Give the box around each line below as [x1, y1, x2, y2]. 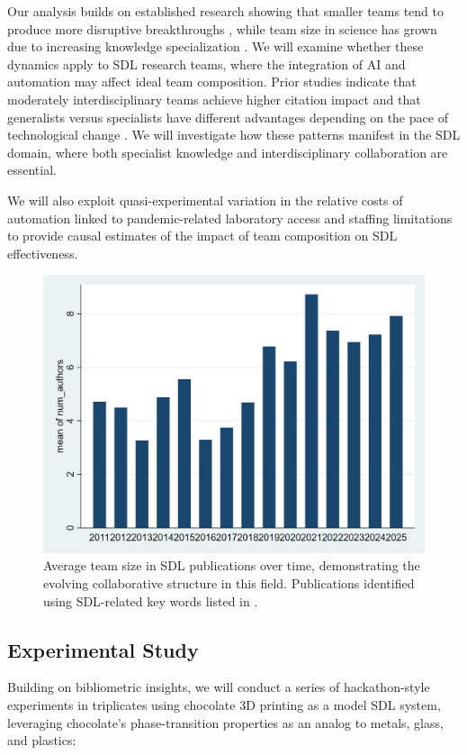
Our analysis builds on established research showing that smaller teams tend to [7, 2, 445, 20]
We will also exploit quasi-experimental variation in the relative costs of [7, 190, 403, 209]
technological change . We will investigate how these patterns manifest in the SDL [7, 125, 461, 144]
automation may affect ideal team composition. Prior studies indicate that [7, 72, 417, 91]
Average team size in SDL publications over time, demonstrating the [43, 556, 420, 575]
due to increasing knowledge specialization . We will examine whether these [7, 37, 424, 56]
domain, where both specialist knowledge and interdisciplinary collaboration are [7, 142, 448, 161]
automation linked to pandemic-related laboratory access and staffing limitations [7, 208, 453, 227]
